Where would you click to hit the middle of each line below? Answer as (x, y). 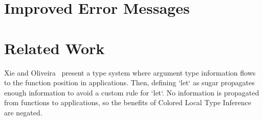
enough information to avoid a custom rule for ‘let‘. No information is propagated (132, 92)
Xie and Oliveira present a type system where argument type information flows (130, 72)
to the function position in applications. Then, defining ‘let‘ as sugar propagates (129, 82)
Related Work (54, 48)
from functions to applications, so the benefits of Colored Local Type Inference (128, 102)
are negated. (23, 112)
